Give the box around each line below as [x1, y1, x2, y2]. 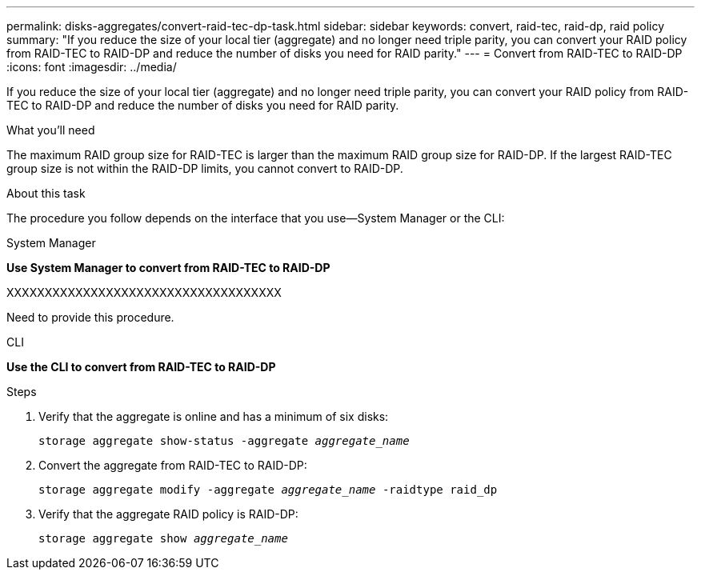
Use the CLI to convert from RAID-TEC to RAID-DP [6, 360, 276, 374]
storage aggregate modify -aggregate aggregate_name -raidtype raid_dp [38, 483, 498, 496]
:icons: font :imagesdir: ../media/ [6, 60, 177, 74]
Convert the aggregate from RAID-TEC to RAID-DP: [38, 458, 307, 472]
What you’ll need [6, 123, 95, 137]
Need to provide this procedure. [6, 310, 174, 324]
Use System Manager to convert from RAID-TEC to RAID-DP [6, 261, 330, 274]
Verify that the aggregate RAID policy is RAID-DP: [38, 507, 298, 521]
